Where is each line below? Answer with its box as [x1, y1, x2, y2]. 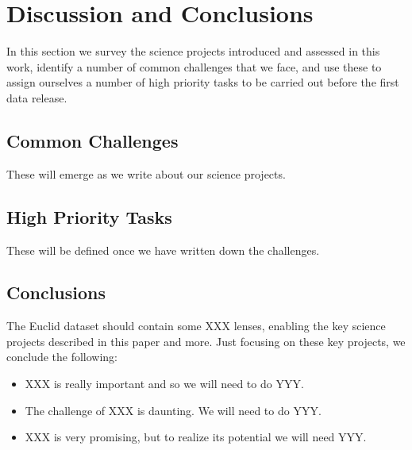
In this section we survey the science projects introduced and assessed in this [6, 43, 380, 60]
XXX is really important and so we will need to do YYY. [25, 375, 304, 392]
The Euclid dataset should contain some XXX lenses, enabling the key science [6, 317, 386, 334]
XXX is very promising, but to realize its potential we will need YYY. [25, 429, 367, 445]
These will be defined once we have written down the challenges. [6, 241, 320, 258]
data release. [6, 89, 67, 106]
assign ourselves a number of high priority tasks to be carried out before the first [6, 74, 399, 90]
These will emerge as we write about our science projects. [6, 165, 286, 182]
